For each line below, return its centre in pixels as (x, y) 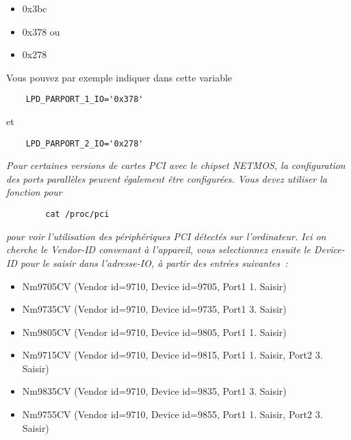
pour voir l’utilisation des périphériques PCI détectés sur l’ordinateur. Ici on (166, 236)
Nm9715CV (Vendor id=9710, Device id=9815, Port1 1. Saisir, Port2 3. (172, 355)
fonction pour (34, 192)
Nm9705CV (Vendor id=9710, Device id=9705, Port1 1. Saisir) (154, 286)
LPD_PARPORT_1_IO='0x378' (84, 100)
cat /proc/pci (77, 215)
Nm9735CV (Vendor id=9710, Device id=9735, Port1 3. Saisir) (154, 309)
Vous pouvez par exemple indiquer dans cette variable (119, 77)
